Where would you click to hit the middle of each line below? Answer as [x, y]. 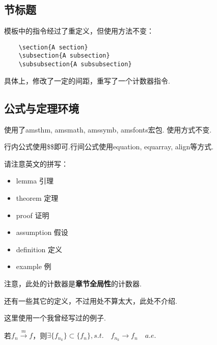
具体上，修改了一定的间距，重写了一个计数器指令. [87, 80]
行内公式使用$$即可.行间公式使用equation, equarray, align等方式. [109, 147]
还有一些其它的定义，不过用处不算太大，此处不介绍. [91, 300]
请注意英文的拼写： [36, 163]
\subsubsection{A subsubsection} [75, 64]
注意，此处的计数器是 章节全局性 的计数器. [73, 283]
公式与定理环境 [42, 108]
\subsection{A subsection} [64, 56]
